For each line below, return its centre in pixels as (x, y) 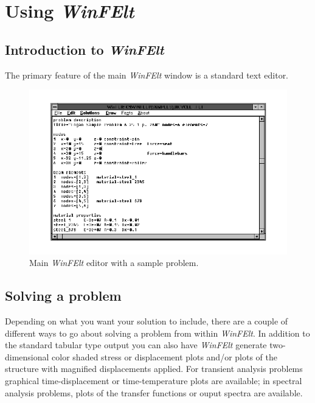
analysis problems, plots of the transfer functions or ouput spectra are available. (154, 392)
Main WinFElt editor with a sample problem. (114, 263)
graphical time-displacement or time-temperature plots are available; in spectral (154, 380)
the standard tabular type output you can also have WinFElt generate (136, 345)
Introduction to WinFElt (85, 49)
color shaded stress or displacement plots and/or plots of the (164, 356)
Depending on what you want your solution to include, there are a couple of (147, 321)
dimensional (27, 356)
